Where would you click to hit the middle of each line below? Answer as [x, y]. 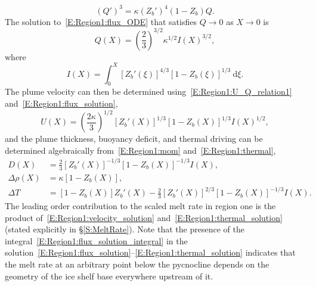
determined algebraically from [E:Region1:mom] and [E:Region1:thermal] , [140, 150]
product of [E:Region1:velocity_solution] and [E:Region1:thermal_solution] [144, 217]
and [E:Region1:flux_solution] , [61, 103]
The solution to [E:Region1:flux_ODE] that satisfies [101, 21]
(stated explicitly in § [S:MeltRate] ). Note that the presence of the [125, 229]
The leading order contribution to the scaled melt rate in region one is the [140, 206]
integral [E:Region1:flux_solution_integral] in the [96, 240]
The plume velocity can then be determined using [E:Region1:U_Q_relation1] [148, 91]
